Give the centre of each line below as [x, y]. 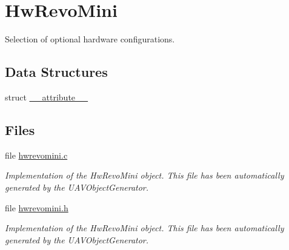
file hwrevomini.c [36, 155]
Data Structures [56, 72]
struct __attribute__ [47, 97]
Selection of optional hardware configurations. [90, 39]
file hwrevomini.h [37, 207]
